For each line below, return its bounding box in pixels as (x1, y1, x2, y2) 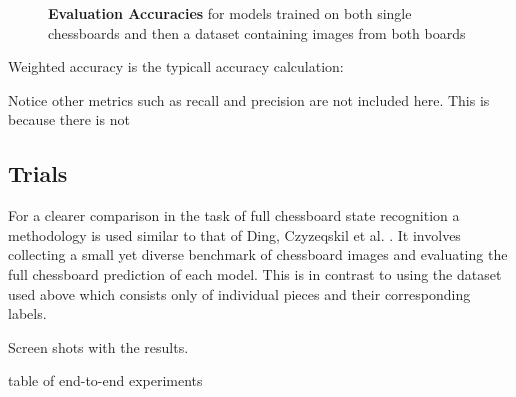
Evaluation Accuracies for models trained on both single (48, 3, 412, 23)
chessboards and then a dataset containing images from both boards (48, 22, 466, 43)
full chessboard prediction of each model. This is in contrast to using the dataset (8, 263, 502, 284)
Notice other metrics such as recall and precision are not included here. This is (8, 89, 490, 110)
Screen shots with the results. (8, 336, 189, 357)
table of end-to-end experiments (8, 370, 203, 391)
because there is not (8, 109, 130, 130)
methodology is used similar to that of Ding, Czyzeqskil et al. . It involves (8, 224, 461, 245)
